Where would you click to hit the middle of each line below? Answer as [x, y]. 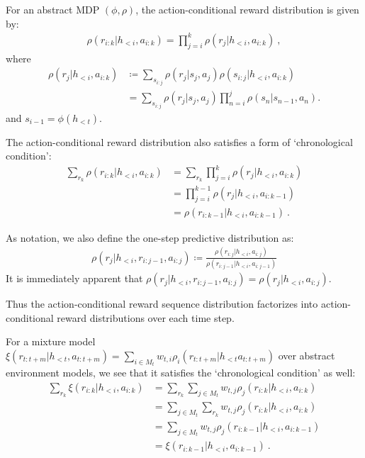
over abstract [307, 355]
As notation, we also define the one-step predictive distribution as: [150, 237]
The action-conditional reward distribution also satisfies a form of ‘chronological [179, 141]
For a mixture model [51, 341]
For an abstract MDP [53, 9]
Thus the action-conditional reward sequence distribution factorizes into [162, 304]
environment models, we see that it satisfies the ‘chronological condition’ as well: [181, 373]
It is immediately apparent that [74, 278]
